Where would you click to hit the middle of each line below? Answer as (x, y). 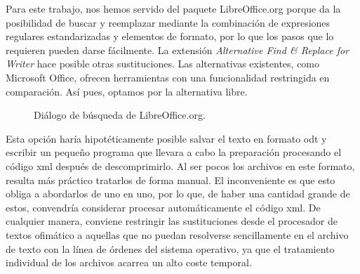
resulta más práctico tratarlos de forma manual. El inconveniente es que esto (171, 180)
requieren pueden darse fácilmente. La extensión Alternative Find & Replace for (178, 50)
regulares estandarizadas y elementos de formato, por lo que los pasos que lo (170, 36)
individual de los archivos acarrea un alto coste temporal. (129, 262)
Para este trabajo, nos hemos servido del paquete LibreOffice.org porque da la (173, 8)
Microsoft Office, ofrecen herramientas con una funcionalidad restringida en (168, 77)
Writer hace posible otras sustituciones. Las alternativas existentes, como (163, 64)
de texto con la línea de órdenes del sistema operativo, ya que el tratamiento (170, 248)
